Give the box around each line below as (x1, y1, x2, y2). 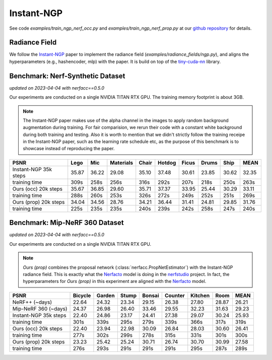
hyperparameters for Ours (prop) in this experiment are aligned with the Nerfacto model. (23, 278, 207, 284)
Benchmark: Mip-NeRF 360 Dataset (9, 219, 124, 227)
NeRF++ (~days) (12, 299, 52, 306)
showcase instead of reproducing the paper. (23, 146, 115, 152)
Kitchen (190, 292, 210, 299)
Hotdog (158, 159, 176, 166)
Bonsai (142, 292, 159, 299)
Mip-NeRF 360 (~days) (12, 305, 67, 312)
